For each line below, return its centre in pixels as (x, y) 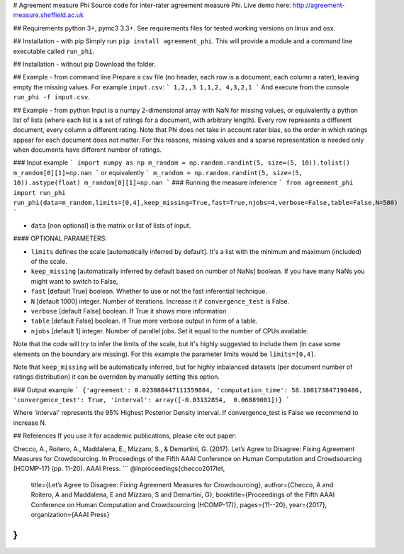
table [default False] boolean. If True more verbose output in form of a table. (144, 321)
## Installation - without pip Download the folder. (84, 64)
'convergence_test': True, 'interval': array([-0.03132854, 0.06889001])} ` (151, 400)
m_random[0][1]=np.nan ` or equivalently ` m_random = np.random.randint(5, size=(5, (158, 172)
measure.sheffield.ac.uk (49, 15)
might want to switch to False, (74, 281)
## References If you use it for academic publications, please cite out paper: (125, 436)
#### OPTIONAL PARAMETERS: (60, 238)
